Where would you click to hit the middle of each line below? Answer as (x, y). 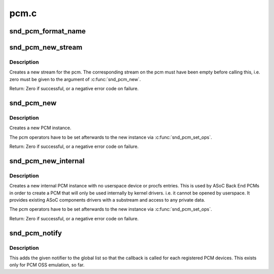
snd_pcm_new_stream (46, 47)
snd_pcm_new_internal (47, 161)
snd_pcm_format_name (48, 31)
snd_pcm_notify (36, 233)
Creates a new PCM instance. (40, 128)
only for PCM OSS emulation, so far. (47, 265)
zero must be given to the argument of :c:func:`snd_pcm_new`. (75, 79)
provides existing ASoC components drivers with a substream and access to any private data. (107, 200)
